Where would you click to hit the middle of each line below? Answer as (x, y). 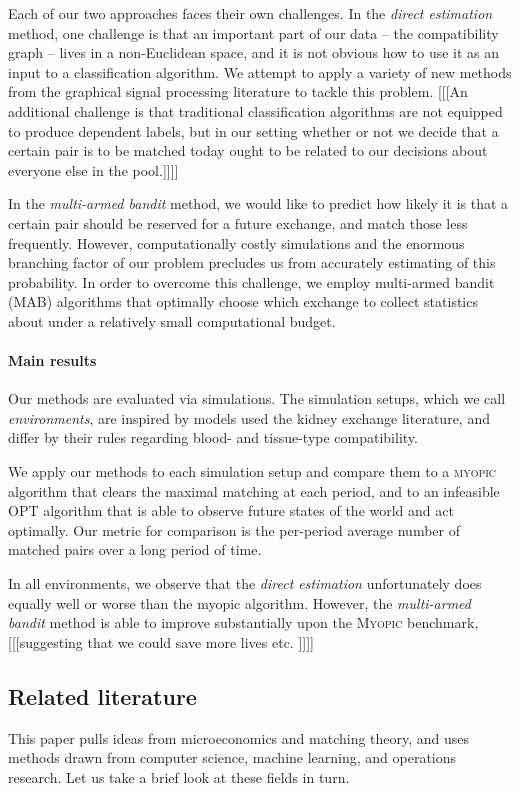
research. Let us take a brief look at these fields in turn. (179, 776)
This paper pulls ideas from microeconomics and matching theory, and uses (239, 737)
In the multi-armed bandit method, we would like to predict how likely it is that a (258, 203)
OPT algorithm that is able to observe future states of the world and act (231, 510)
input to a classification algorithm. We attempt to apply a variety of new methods (260, 71)
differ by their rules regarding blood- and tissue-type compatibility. (213, 437)
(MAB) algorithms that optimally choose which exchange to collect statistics (243, 301)
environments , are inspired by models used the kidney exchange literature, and (249, 417)
